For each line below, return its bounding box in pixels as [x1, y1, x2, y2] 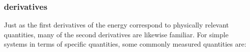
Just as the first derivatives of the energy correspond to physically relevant [4, 20, 229, 30]
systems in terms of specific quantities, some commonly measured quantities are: [4, 39, 247, 49]
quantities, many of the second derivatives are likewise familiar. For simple [4, 29, 229, 39]
